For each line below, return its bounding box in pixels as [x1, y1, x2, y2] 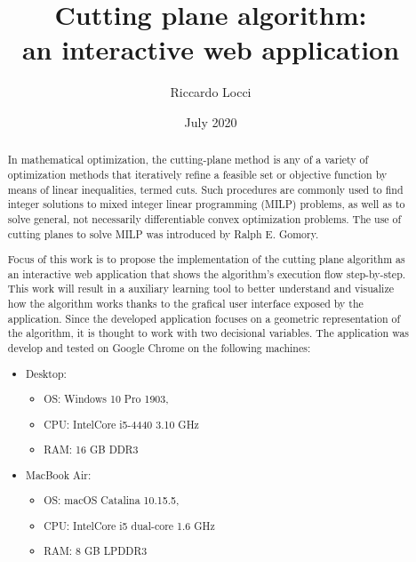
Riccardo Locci [170, 83, 252, 101]
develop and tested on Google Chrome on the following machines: [7, 341, 311, 356]
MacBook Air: [26, 467, 92, 482]
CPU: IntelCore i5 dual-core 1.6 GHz [44, 518, 215, 533]
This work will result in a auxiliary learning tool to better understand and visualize [7, 281, 394, 296]
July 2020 [184, 112, 237, 131]
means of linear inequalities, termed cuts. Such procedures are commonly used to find [7, 181, 404, 197]
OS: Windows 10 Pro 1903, [44, 391, 169, 406]
